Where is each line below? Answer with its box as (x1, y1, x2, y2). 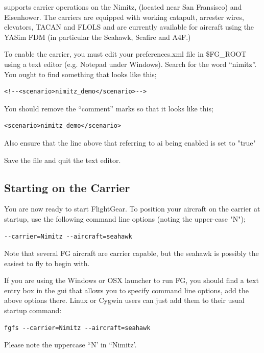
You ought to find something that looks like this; (4, 68, 157, 79)
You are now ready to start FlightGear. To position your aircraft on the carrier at (4, 203, 260, 214)
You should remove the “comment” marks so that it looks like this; (4, 103, 213, 113)
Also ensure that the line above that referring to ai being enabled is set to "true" (4, 137, 256, 148)
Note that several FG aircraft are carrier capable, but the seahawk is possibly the (4, 248, 259, 258)
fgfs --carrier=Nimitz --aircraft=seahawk (4, 324, 151, 332)
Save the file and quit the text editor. (4, 154, 121, 165)
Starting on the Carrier (4, 179, 130, 195)
